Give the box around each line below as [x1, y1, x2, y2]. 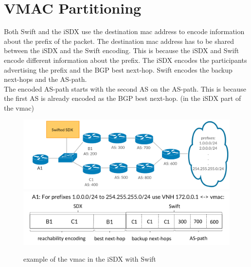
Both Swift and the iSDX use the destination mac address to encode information [4, 26, 245, 37]
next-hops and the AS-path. [4, 74, 87, 84]
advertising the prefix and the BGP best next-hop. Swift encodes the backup [4, 64, 233, 75]
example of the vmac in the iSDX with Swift [23, 254, 156, 264]
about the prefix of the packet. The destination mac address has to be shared [4, 36, 234, 46]
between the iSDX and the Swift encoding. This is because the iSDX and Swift [4, 45, 239, 56]
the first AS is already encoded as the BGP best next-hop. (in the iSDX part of [4, 93, 241, 103]
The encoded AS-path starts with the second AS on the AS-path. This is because [4, 83, 246, 94]
